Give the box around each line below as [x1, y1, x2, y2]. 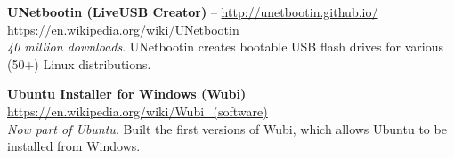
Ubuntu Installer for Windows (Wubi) [7, 84, 247, 103]
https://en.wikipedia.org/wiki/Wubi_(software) [7, 101, 268, 120]
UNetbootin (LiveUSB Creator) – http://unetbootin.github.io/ [7, 3, 378, 20]
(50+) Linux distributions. [7, 54, 151, 73]
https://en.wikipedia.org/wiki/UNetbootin [7, 20, 239, 38]
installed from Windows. [7, 137, 141, 155]
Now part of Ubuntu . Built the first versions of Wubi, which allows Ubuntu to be [7, 119, 447, 138]
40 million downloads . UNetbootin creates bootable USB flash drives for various [7, 37, 443, 56]
